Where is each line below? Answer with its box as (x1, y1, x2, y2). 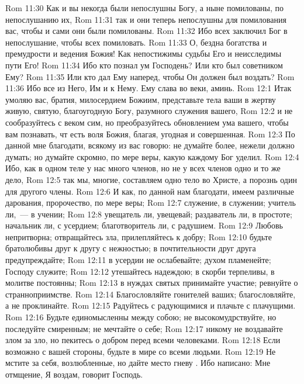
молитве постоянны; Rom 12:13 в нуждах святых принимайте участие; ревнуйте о (5, 276, 298, 289)
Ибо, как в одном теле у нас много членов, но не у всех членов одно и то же (5, 162, 281, 174)
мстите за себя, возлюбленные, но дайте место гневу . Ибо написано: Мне (5, 357, 271, 369)
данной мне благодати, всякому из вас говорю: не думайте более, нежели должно (5, 139, 295, 151)
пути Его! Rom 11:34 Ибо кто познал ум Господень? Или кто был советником (5, 58, 283, 71)
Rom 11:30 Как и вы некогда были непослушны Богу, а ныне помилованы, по (5, 2, 284, 13)
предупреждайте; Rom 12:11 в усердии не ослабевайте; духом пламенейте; (5, 254, 271, 266)
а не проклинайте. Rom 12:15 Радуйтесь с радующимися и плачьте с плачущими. (5, 299, 296, 312)
